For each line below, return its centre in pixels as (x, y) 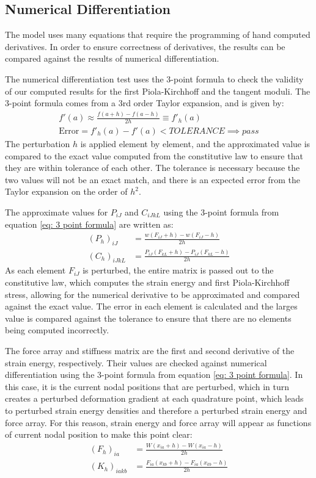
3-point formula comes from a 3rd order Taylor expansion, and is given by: (145, 103)
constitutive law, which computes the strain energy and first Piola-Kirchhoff (147, 282)
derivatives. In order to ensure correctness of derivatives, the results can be (145, 46)
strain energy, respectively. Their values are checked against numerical (136, 362)
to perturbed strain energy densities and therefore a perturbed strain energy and (156, 410)
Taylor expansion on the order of (66, 191)
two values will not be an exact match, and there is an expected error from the (152, 179)
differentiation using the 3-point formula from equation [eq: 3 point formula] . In (154, 375)
